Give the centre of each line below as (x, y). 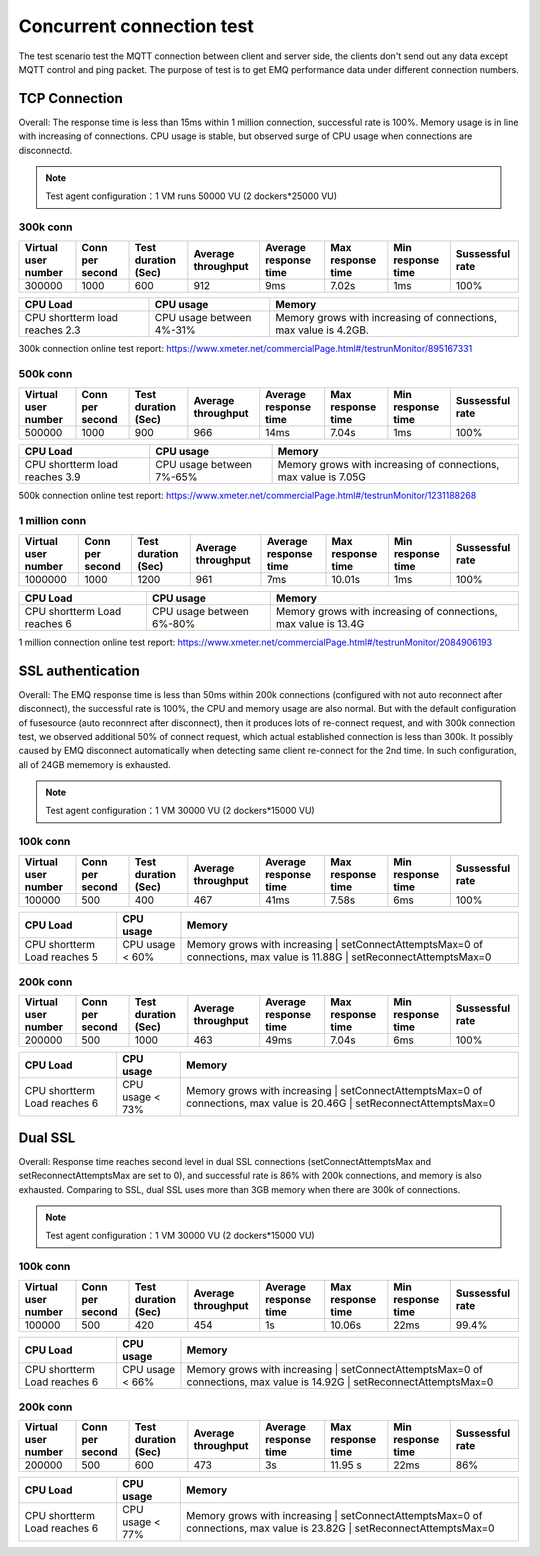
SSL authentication (79, 670)
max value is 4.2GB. (322, 330)
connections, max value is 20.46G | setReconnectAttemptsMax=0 (341, 1103)
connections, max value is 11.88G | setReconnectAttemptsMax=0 (339, 957)
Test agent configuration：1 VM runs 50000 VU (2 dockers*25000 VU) (191, 196)
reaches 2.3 (52, 330)
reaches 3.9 (52, 477)
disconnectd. (45, 150)
